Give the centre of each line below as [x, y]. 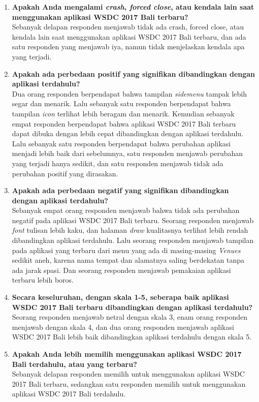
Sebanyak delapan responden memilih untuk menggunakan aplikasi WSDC [128, 374]
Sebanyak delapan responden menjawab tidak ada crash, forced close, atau [128, 27]
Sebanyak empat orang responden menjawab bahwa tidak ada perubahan [126, 210]
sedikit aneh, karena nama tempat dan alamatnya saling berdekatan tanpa [128, 260]
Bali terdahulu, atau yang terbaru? [74, 364]
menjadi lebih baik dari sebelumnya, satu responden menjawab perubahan [127, 153]
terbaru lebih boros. [43, 280]
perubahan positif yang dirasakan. [65, 173]
